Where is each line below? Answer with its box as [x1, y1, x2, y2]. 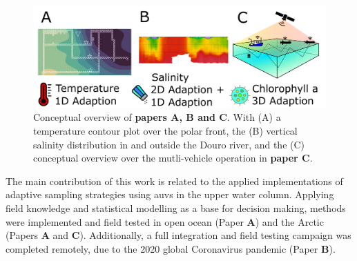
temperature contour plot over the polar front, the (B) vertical [33, 124, 298, 137]
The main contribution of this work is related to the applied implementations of [6, 173, 343, 188]
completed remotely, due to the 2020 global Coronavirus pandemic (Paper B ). [6, 241, 336, 255]
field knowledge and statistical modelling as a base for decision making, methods [6, 200, 346, 215]
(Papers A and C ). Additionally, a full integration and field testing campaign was [6, 228, 351, 242]
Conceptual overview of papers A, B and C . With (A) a [33, 110, 281, 124]
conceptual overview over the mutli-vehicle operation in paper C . [33, 151, 313, 165]
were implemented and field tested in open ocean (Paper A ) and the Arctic [6, 214, 324, 229]
